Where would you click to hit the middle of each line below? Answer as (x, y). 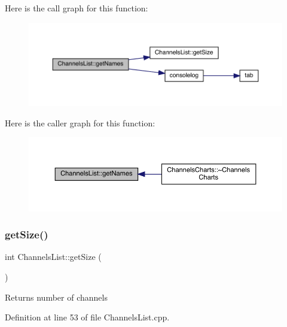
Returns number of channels (56, 297)
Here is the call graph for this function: (77, 8)
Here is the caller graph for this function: (80, 122)
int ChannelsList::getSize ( (53, 257)
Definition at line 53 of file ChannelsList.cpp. (87, 317)
